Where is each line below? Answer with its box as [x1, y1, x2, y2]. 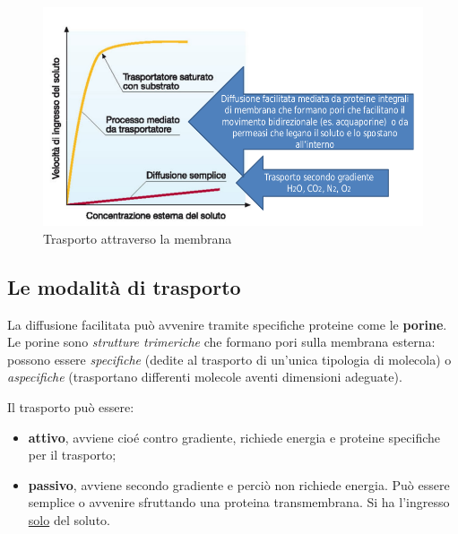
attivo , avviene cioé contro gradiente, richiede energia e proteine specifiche [28, 427, 441, 446]
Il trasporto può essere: [7, 397, 134, 416]
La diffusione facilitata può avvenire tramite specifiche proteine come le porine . [7, 314, 447, 333]
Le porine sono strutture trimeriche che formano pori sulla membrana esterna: [7, 332, 436, 351]
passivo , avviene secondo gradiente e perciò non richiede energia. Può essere [28, 475, 450, 494]
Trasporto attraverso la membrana [43, 228, 232, 247]
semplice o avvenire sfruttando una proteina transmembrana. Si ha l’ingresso [28, 493, 450, 512]
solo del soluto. [28, 510, 110, 529]
